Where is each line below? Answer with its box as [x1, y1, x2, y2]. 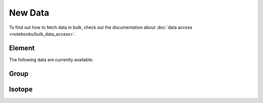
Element [9, 44, 35, 52]
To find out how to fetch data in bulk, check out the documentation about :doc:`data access [9, 24, 192, 30]
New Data [9, 7, 50, 18]
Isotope [9, 85, 33, 93]
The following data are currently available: [9, 57, 94, 62]
